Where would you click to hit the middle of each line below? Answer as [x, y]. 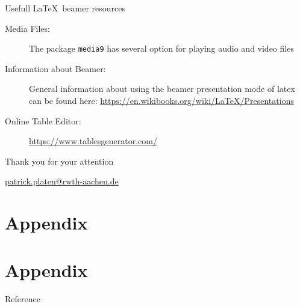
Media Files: [27, 28]
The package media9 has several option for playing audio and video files [161, 48]
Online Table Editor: [43, 120]
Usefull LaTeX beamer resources [65, 8]
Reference [23, 298]
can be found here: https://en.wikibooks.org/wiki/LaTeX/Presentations [161, 101]
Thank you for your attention [59, 161]
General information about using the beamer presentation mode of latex [162, 89]
